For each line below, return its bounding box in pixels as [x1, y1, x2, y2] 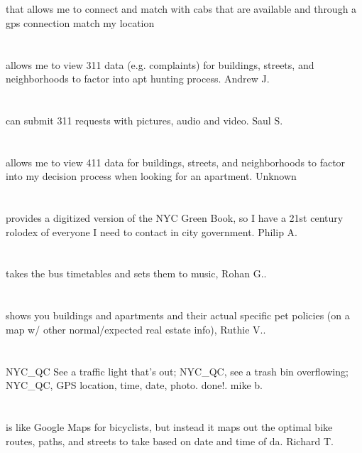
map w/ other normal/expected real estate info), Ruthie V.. [6, 321, 266, 336]
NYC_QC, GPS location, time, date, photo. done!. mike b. [6, 378, 263, 393]
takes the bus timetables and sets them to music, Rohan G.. [6, 266, 267, 281]
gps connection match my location [6, 15, 155, 30]
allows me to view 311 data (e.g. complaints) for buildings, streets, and [6, 57, 314, 72]
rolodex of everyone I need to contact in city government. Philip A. [6, 224, 297, 239]
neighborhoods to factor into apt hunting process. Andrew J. [6, 71, 270, 86]
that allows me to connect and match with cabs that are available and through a [6, 1, 357, 16]
